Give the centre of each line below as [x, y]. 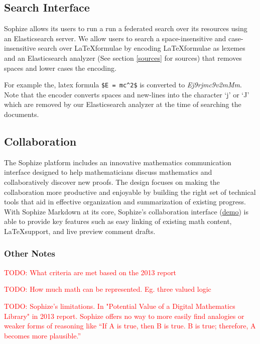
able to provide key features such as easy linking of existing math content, [118, 221]
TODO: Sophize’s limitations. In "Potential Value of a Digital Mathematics [120, 306]
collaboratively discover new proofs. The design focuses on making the [112, 182]
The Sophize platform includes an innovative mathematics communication [118, 162]
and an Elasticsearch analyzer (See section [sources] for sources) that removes [123, 58]
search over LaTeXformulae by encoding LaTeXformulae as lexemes [142, 48]
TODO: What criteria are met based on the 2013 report [90, 272]
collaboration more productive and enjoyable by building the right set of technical [130, 192]
